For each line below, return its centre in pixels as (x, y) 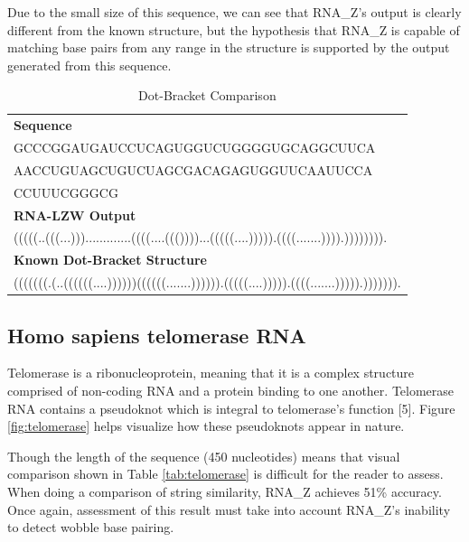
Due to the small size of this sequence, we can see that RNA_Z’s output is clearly (234, 12)
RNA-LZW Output (75, 215)
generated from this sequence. (89, 65)
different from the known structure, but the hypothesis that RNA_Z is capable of (234, 29)
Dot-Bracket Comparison (207, 95)
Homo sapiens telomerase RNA (157, 335)
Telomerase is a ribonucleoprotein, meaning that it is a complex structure (211, 373)
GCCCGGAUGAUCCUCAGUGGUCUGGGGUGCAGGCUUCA (195, 148)
